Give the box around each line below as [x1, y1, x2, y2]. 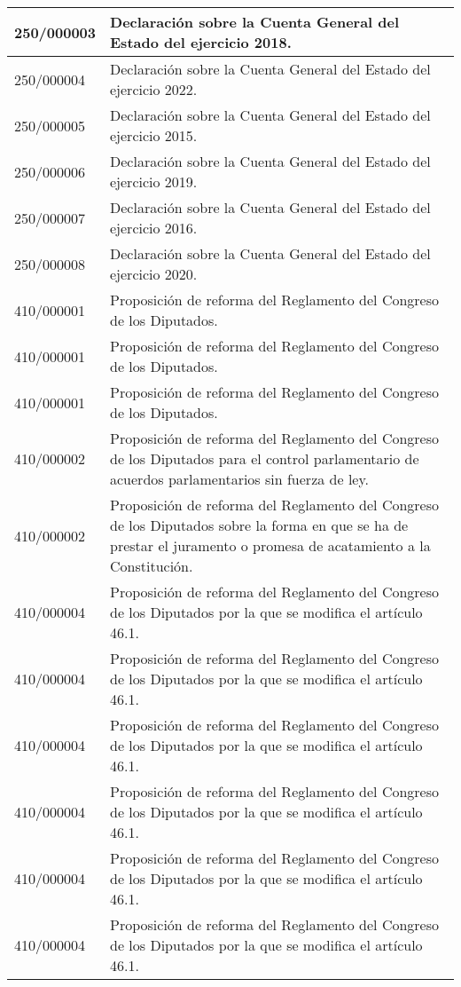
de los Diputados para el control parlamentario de [110, 448, 419, 469]
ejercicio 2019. [110, 171, 198, 192]
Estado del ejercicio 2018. [110, 32, 292, 52]
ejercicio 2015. [110, 125, 198, 146]
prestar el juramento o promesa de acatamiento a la [110, 535, 431, 556]
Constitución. [110, 556, 193, 576]
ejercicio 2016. [110, 217, 198, 238]
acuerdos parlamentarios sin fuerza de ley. [110, 469, 370, 489]
